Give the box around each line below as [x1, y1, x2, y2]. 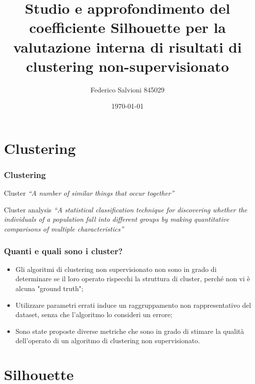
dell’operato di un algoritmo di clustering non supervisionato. [15, 335, 200, 346]
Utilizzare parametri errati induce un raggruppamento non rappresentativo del [15, 299, 251, 310]
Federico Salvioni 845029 [90, 84, 165, 94]
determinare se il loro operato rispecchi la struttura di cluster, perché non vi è [15, 273, 251, 284]
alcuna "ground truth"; [15, 283, 83, 294]
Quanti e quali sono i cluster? [4, 244, 123, 257]
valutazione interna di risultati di [13, 36, 242, 57]
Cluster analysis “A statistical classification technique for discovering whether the [4, 204, 248, 214]
